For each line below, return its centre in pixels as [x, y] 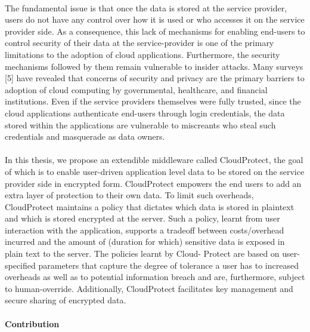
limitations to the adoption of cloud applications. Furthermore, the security [142, 54]
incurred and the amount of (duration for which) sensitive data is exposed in [145, 242]
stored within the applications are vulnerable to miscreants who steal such [140, 124]
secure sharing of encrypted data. [66, 300]
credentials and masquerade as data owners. [85, 136]
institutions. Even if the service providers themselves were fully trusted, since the [153, 101]
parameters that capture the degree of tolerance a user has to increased [168, 265]
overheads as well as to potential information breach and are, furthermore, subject [155, 277]
